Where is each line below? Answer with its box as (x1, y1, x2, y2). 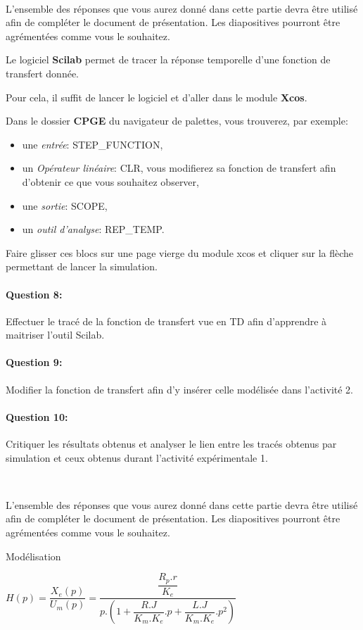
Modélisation (6, 548, 61, 563)
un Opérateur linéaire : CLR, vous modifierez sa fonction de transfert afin (22, 160, 336, 175)
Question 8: (6, 286, 63, 301)
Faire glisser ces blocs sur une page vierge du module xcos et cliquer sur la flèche (6, 245, 354, 260)
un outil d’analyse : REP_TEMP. (22, 222, 165, 237)
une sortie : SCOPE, (22, 198, 108, 213)
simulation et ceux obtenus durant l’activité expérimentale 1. (6, 450, 268, 465)
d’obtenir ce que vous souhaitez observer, (22, 174, 199, 189)
